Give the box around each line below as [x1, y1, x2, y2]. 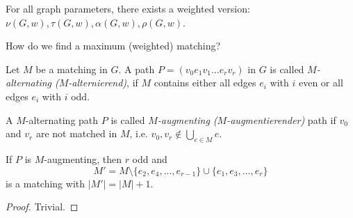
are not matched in [35, 126, 117, 141]
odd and [132, 151, 167, 166]
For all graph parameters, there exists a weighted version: [6, 1, 250, 15]
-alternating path [25, 112, 99, 127]
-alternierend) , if [68, 75, 138, 90]
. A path [118, 61, 155, 76]
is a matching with [6, 176, 85, 190]
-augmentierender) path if [227, 112, 336, 127]
